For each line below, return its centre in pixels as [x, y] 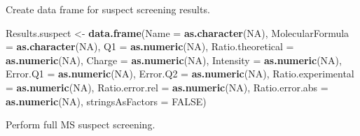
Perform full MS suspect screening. [81, 124]
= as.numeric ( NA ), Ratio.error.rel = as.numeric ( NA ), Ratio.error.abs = [167, 87]
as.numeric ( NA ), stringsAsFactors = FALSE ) [106, 101]
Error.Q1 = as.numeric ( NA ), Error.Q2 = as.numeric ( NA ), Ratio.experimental [180, 74]
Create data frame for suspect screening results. [108, 9]
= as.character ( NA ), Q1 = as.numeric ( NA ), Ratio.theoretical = [150, 46]
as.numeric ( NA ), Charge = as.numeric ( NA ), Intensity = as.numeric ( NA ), [174, 60]
